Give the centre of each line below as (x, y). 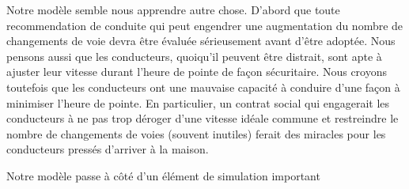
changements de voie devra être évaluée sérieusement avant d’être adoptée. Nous (201, 41)
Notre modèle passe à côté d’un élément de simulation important (163, 175)
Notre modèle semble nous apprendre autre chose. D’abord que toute (173, 9)
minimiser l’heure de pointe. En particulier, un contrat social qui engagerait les (198, 102)
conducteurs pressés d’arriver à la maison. (108, 149)
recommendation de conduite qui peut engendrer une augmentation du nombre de (205, 25)
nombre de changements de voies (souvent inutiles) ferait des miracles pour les (196, 133)
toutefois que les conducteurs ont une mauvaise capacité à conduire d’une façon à (203, 87)
